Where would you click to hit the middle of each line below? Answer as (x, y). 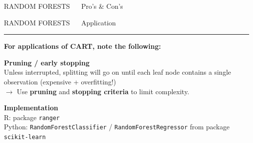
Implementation (31, 108)
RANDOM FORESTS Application (60, 22)
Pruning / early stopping (47, 62)
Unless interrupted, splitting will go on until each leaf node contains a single (117, 72)
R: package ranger (32, 117)
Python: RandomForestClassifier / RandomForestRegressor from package (117, 127)
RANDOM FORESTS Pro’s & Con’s (63, 6)
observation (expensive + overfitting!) (60, 81)
